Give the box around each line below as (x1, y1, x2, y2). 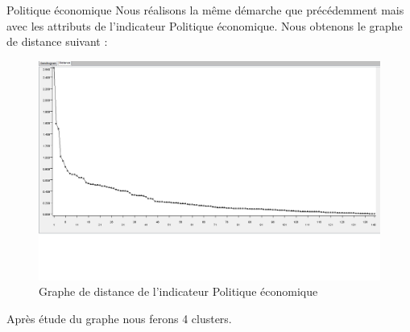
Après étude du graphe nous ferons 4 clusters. (6, 309, 232, 326)
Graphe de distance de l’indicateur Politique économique (39, 283, 318, 300)
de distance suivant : (6, 33, 108, 50)
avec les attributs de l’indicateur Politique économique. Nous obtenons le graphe (6, 17, 403, 34)
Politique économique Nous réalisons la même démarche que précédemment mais (6, 2, 404, 18)
